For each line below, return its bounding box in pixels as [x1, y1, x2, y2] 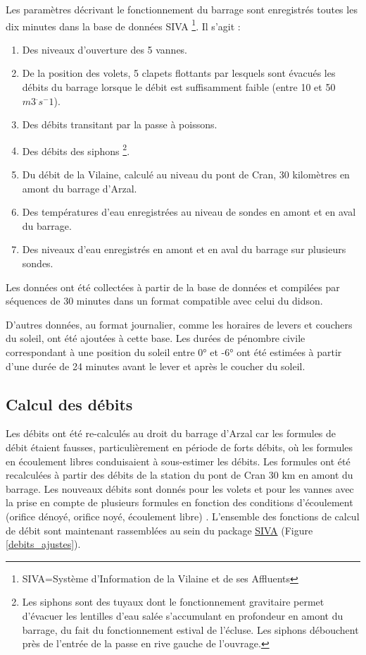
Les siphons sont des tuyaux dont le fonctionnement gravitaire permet [22, 594, 324, 609]
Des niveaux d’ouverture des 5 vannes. [22, 42, 188, 56]
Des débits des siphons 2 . [22, 141, 130, 158]
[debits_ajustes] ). [6, 537, 81, 551]
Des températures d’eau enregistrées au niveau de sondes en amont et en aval [22, 204, 356, 219]
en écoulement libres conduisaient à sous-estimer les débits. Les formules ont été [6, 453, 351, 468]
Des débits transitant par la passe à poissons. [22, 117, 217, 132]
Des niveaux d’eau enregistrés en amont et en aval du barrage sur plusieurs [22, 242, 346, 257]
